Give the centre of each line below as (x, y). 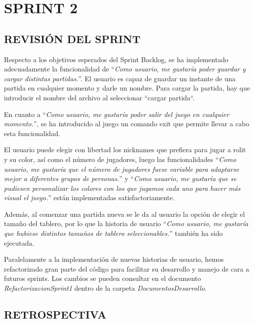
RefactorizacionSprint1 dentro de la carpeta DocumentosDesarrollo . (105, 288)
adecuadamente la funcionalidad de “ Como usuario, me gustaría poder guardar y (125, 69)
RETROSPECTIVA (55, 314)
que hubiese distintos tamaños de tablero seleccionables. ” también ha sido (113, 233)
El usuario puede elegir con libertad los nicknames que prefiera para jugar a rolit (125, 150)
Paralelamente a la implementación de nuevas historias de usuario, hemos (114, 259)
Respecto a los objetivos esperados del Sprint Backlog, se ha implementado (116, 59)
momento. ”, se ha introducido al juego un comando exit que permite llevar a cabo (127, 124)
